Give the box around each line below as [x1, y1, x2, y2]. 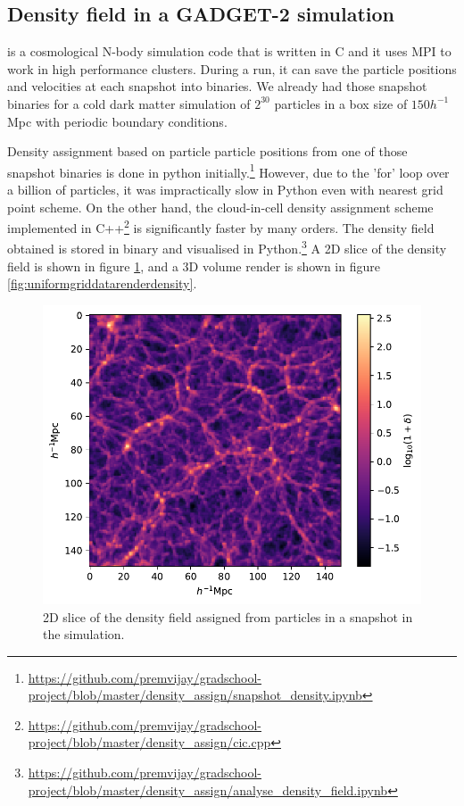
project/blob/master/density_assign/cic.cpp [28, 733, 271, 752]
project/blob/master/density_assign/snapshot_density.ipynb [28, 686, 362, 704]
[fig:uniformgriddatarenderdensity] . [7, 274, 197, 293]
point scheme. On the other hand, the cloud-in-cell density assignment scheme [7, 197, 434, 216]
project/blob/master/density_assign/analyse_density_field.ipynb [28, 780, 388, 799]
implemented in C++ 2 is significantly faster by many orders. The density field [7, 216, 435, 237]
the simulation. [43, 625, 125, 644]
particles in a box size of [274, 94, 408, 112]
